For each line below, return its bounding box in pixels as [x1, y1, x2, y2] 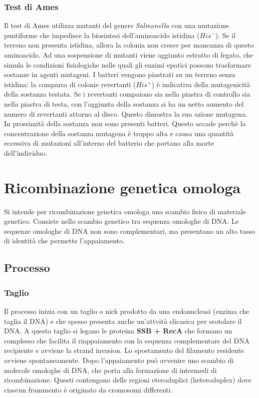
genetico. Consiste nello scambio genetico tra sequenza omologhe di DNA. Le [4, 216, 239, 226]
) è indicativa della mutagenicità [151, 79, 251, 89]
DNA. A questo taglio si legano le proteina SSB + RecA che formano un [4, 325, 232, 336]
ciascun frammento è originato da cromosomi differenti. [4, 384, 173, 394]
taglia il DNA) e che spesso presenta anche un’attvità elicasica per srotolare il [4, 315, 242, 326]
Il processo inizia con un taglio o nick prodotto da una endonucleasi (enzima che [4, 306, 250, 316]
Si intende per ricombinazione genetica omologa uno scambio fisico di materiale [4, 206, 246, 216]
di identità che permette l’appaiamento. [4, 235, 125, 246]
